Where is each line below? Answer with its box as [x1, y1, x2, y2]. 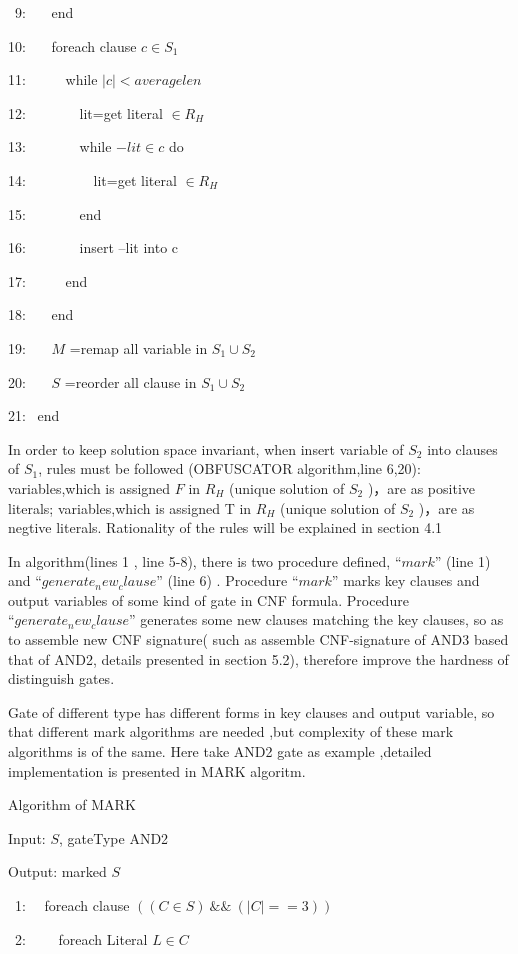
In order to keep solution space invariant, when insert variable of [8, 438, 404, 459]
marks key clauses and [343, 570, 480, 591]
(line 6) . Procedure [167, 570, 288, 591]
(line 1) [446, 550, 491, 571]
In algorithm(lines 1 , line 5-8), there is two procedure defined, [8, 550, 391, 571]
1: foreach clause [14, 895, 130, 915]
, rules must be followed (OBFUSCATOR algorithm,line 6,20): [38, 458, 421, 479]
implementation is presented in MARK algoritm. [8, 760, 306, 781]
